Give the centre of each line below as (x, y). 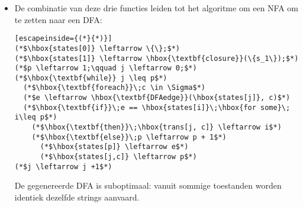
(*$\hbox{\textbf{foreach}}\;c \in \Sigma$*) (114, 88)
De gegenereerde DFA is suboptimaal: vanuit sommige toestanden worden (148, 185)
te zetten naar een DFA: (58, 19)
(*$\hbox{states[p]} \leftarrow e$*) (114, 147)
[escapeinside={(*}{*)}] (63, 39)
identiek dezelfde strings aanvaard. (77, 197)
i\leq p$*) (36, 117)
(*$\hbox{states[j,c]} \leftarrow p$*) (118, 157)
